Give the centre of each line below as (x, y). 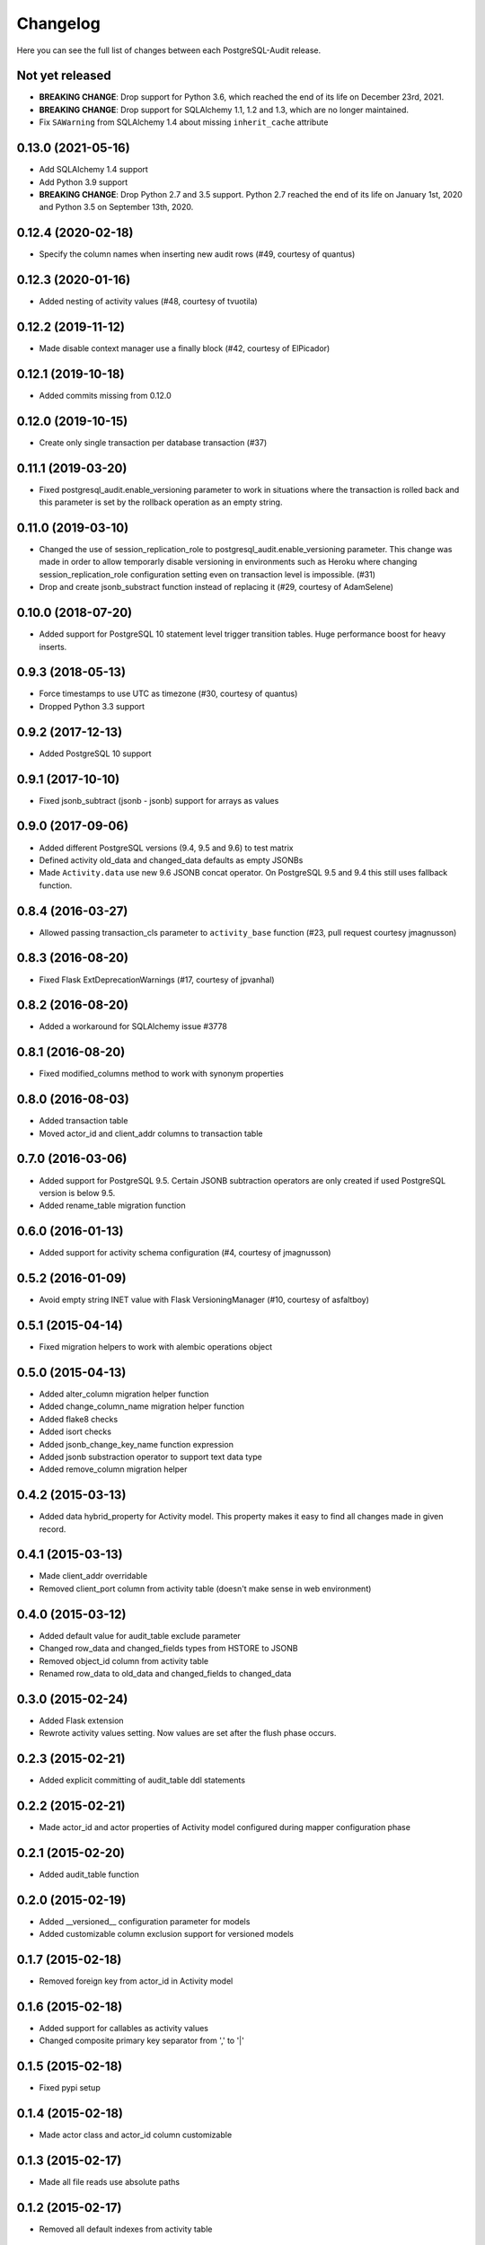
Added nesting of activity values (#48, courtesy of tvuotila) (148, 302)
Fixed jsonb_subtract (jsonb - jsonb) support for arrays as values (159, 800)
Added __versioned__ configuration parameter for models (145, 1921)
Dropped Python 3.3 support (92, 706)
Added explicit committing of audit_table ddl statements (142, 1780)
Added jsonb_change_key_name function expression (136, 1444)
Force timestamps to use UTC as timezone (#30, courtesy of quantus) (168, 694)
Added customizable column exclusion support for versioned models (166, 1934)
